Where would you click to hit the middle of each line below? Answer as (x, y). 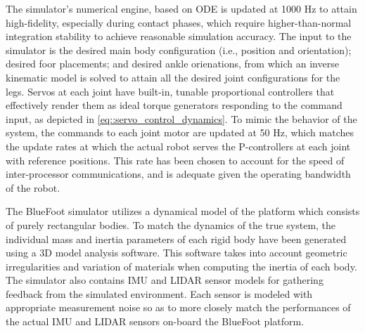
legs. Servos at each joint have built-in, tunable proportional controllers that (170, 91)
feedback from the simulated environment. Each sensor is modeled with (159, 293)
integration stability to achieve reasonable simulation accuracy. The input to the (179, 36)
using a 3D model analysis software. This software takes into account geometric (177, 253)
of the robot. (33, 187)
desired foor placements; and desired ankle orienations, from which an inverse (172, 64)
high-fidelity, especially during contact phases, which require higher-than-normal (179, 22)
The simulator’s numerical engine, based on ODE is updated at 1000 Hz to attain (181, 8)
